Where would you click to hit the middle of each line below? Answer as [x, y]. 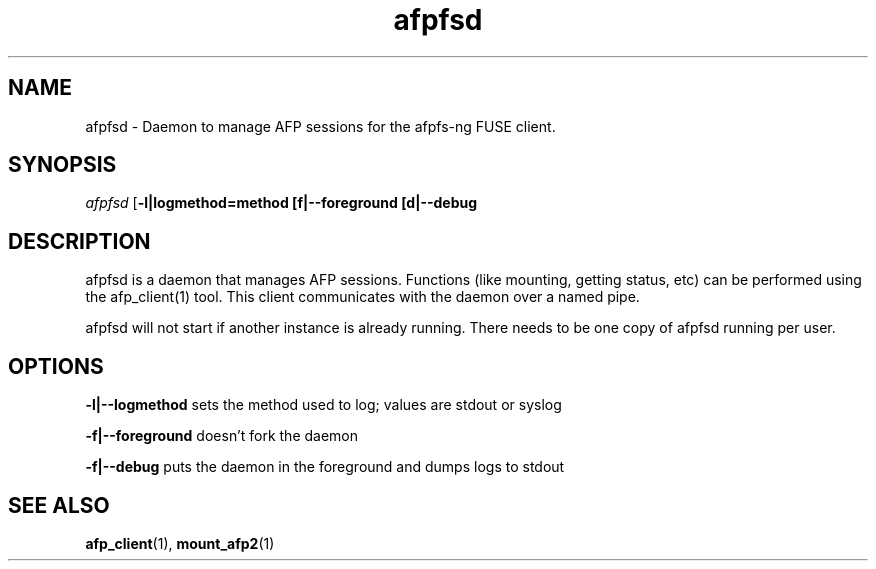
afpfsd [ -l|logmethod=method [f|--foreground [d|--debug [281, 203]
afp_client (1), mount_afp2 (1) [180, 543]
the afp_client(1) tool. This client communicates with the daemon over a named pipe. [362, 297]
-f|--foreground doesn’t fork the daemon [222, 436]
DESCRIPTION [79, 241]
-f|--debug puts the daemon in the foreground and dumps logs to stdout [325, 467]
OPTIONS [56, 366]
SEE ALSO [59, 505]
